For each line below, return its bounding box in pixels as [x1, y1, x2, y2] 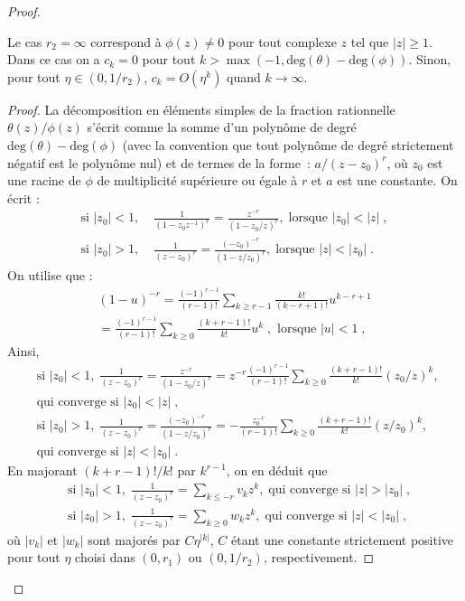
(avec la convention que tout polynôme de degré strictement [122, 135, 454, 154]
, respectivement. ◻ [263, 548, 375, 567]
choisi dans [75, 548, 135, 567]
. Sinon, [408, 50, 451, 69]
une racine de [7, 171, 81, 190]
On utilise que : [7, 266, 93, 285]
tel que [350, 32, 389, 51]
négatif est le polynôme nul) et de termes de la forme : [7, 153, 311, 172]
